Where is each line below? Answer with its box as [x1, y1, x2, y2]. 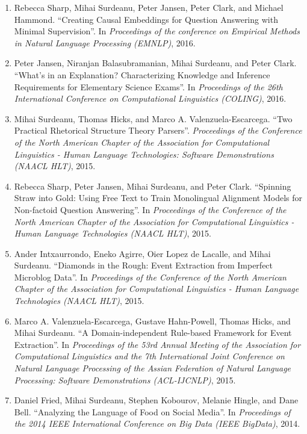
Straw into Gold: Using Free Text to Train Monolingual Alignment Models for [14, 191, 303, 204]
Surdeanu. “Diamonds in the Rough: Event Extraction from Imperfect [14, 259, 273, 271]
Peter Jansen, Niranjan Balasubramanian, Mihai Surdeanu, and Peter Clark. [14, 57, 297, 69]
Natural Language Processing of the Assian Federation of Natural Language [14, 362, 291, 374]
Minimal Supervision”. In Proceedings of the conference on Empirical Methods [14, 25, 300, 37]
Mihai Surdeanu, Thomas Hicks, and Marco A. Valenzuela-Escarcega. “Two [14, 112, 293, 125]
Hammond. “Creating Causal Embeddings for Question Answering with [14, 13, 278, 25]
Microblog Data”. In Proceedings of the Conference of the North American [14, 270, 287, 283]
